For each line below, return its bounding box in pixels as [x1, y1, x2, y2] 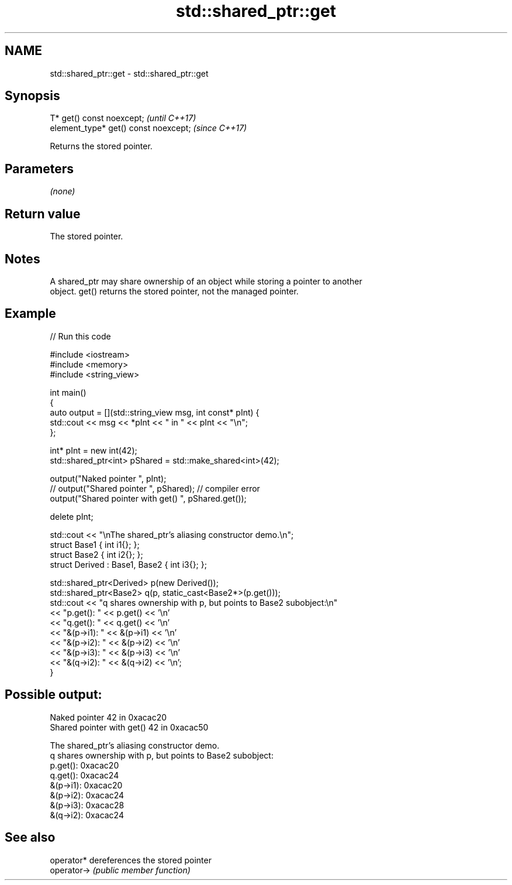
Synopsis [5, 88, 60, 104]
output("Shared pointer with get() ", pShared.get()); [50, 493, 247, 503]
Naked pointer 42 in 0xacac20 [50, 712, 167, 722]
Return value [5, 206, 81, 221]
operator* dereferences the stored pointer [50, 855, 212, 865]
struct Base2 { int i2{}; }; [50, 549, 143, 560]
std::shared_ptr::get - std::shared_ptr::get [50, 68, 209, 78]
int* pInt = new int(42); [50, 445, 137, 455]
